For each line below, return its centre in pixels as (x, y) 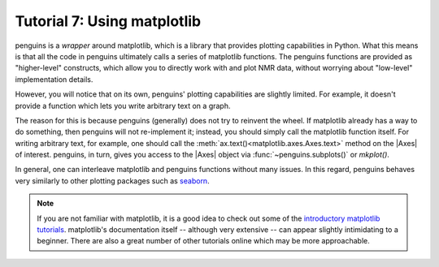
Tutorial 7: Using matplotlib (108, 21)
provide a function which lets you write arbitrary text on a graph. (123, 106)
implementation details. (54, 79)
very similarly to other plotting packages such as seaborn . (113, 181)
